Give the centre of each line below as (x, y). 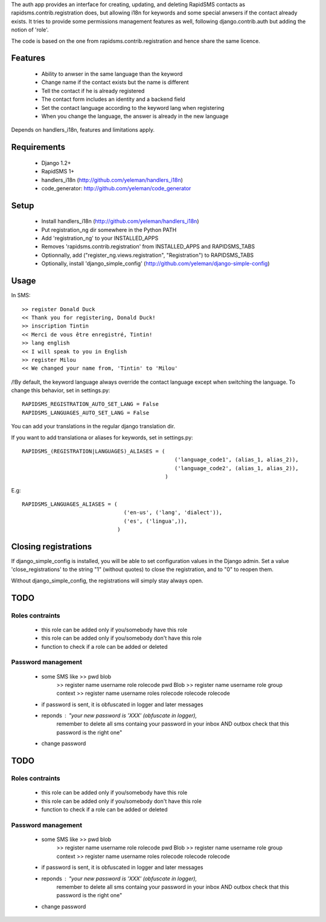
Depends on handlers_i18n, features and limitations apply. (83, 130)
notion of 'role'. (30, 30)
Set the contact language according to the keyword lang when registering (133, 108)
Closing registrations (52, 546)
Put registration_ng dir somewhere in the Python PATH (109, 230)
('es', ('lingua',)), (155, 521)
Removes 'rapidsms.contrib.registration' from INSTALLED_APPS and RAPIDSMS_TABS (148, 247)
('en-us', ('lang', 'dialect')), (173, 513)
